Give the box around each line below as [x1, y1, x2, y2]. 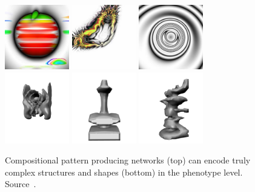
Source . [5, 177, 36, 190]
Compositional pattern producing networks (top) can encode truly [5, 154, 251, 166]
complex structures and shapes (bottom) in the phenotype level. [5, 165, 243, 178]
